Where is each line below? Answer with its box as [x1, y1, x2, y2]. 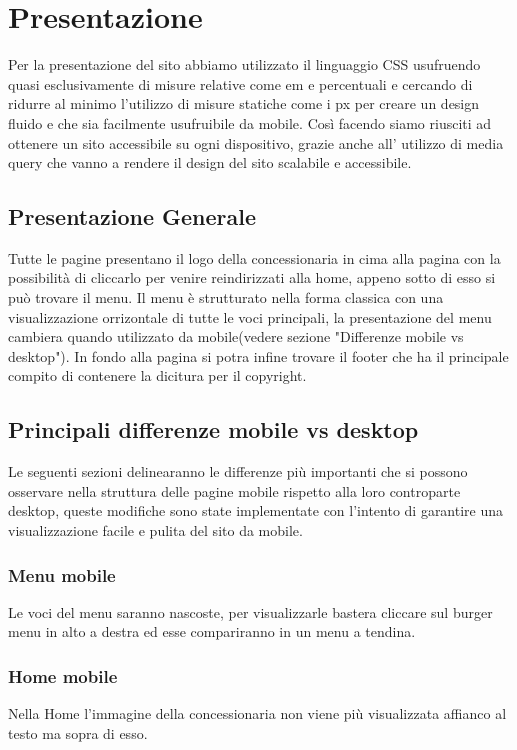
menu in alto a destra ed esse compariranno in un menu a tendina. [8, 621, 416, 642]
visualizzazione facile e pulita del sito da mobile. [8, 520, 303, 541]
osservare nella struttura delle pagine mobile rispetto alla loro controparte [8, 480, 461, 501]
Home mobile [8, 663, 118, 688]
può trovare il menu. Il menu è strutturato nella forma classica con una [8, 287, 444, 308]
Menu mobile [8, 562, 116, 587]
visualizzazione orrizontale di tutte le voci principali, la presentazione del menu [8, 306, 492, 327]
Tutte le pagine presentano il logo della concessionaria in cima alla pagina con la [8, 247, 501, 268]
